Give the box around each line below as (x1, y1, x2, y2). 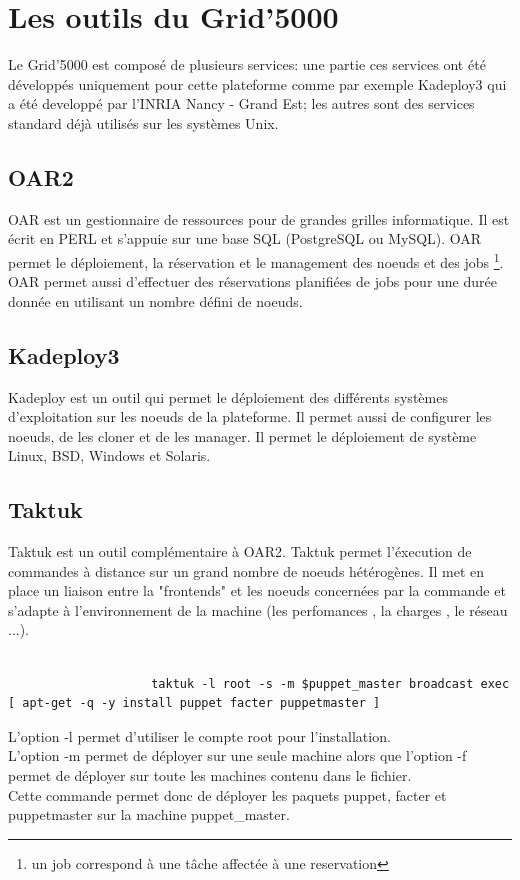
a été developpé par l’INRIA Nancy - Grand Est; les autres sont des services (8, 93, 475, 114)
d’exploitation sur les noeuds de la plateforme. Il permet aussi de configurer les (8, 406, 492, 427)
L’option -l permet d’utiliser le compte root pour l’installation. (8, 725, 391, 746)
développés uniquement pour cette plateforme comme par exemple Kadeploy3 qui (8, 73, 507, 94)
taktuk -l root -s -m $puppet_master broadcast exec (151, 676, 510, 691)
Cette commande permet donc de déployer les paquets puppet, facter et (8, 784, 447, 805)
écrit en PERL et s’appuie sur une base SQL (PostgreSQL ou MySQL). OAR (8, 228, 482, 249)
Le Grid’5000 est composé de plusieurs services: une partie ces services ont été (8, 54, 486, 75)
